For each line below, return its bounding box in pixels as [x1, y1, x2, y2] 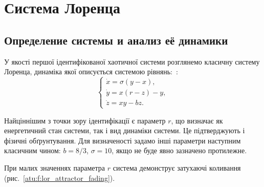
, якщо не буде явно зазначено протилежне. [112, 145, 247, 156]
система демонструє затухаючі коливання [113, 162, 241, 173]
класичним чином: [4, 145, 61, 156]
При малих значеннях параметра [4, 162, 105, 173]
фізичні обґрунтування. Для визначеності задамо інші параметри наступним [4, 135, 241, 146]
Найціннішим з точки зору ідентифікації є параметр [4, 115, 166, 126]
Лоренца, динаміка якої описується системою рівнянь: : [4, 66, 178, 77]
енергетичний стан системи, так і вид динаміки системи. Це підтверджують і [4, 125, 245, 136]
